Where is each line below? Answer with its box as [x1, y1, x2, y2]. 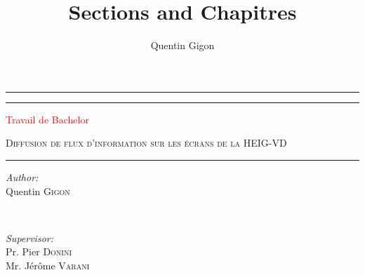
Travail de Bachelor [6, 112, 89, 126]
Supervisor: [6, 230, 53, 245]
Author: [6, 169, 39, 184]
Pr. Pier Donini [6, 244, 72, 259]
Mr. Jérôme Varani [6, 257, 90, 272]
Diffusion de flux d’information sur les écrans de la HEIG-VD [6, 135, 287, 150]
